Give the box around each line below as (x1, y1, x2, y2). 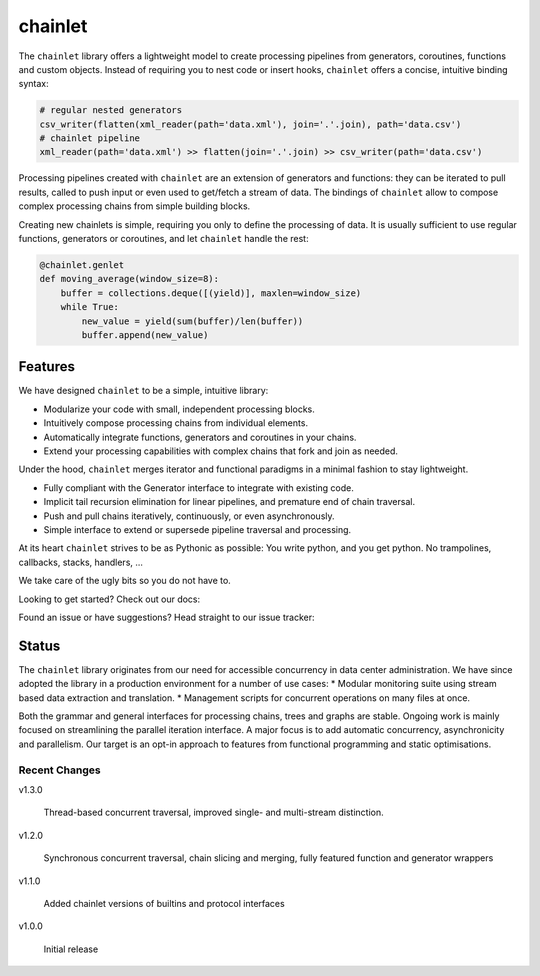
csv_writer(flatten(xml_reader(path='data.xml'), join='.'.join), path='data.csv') (39, 118, 462, 130)
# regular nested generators (39, 105, 183, 116)
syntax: (18, 78, 49, 90)
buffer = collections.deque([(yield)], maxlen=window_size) (60, 287, 362, 299)
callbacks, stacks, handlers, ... (18, 556, 144, 568)
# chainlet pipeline (39, 133, 140, 144)
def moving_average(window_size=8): (39, 273, 220, 285)
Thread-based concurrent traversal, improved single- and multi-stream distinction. (43, 806, 384, 819)
